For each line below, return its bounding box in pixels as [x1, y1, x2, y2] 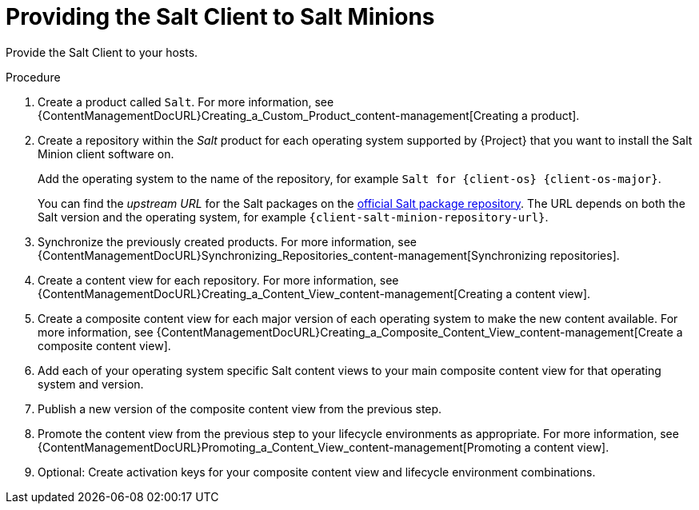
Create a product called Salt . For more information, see [38, 94, 334, 109]
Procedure [6, 70, 61, 84]
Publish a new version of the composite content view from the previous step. [38, 401, 442, 416]
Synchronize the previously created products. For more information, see [38, 234, 417, 249]
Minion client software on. [38, 146, 174, 161]
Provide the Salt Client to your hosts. [6, 45, 198, 59]
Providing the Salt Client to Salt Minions [6, 3, 435, 30]
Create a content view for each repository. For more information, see [38, 273, 399, 287]
